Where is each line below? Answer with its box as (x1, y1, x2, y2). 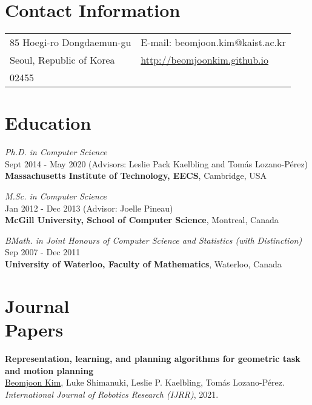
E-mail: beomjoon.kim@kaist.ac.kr (141, 35, 286, 50)
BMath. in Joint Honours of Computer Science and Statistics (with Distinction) (5, 233, 302, 246)
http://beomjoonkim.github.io (141, 53, 269, 67)
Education (5, 110, 91, 135)
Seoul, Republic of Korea (10, 53, 115, 67)
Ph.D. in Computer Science (5, 146, 107, 158)
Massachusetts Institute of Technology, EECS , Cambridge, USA (5, 169, 267, 182)
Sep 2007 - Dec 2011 (5, 246, 81, 258)
